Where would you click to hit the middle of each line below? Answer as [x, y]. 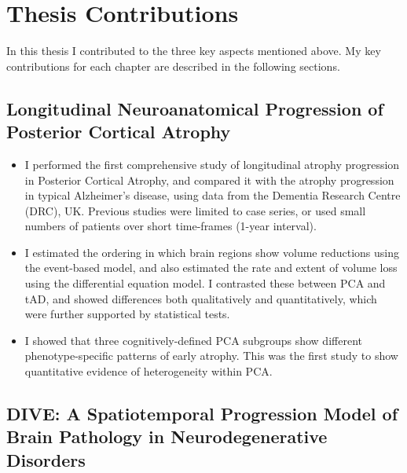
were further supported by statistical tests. [127, 314]
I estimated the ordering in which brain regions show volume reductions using [212, 252]
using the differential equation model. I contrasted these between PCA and [205, 283]
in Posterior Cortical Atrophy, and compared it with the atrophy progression [209, 180]
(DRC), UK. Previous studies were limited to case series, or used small [195, 210]
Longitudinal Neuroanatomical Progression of [195, 108]
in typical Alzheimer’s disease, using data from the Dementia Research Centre [213, 195]
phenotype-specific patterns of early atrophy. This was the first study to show [211, 356]
